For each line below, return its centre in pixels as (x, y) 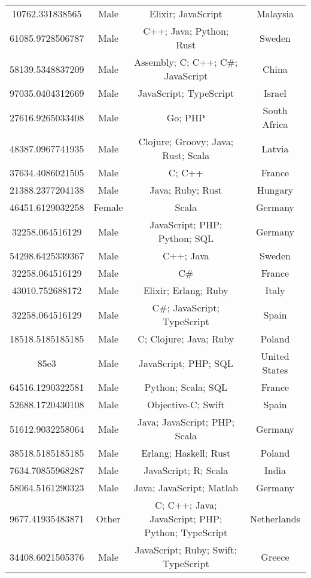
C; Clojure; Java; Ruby (186, 339)
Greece (275, 556)
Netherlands (275, 519)
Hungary (275, 190)
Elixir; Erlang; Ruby (186, 290)
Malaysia (275, 13)
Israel (275, 93)
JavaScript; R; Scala (186, 470)
